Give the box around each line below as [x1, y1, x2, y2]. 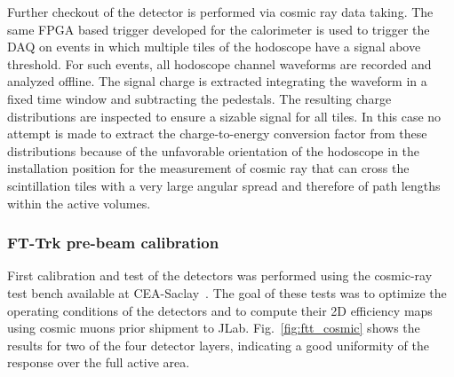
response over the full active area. [7, 353, 190, 372]
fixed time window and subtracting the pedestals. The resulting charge [7, 89, 392, 107]
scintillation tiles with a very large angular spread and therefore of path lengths [7, 176, 441, 194]
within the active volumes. [7, 193, 151, 212]
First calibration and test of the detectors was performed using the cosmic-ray [7, 266, 433, 285]
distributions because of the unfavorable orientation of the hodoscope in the [7, 141, 420, 160]
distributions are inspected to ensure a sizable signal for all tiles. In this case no [7, 106, 442, 125]
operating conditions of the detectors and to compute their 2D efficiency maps [7, 301, 433, 319]
